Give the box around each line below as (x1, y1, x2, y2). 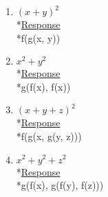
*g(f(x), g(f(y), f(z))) (16, 178, 104, 192)
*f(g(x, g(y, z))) (16, 128, 82, 143)
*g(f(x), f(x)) (16, 79, 71, 93)
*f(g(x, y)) (16, 30, 61, 45)
